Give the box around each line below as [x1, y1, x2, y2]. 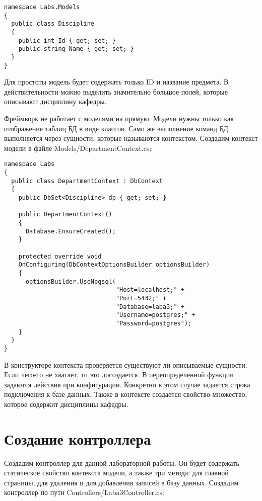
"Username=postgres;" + [115, 311, 195, 319]
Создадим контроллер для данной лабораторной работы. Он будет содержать [4, 457, 239, 468]
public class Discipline [11, 20, 94, 28]
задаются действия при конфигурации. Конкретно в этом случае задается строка [4, 379, 250, 389]
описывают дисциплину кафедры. [4, 96, 107, 107]
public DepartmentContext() [18, 211, 112, 218]
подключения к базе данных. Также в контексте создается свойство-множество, [4, 389, 247, 399]
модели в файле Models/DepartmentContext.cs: [4, 142, 152, 153]
